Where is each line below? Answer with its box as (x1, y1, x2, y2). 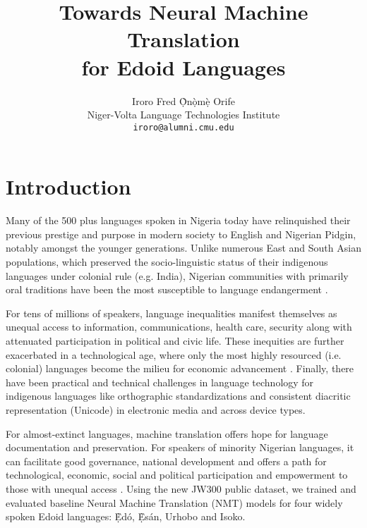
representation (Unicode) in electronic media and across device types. (6, 403, 306, 417)
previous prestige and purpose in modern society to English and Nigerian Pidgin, (6, 226, 356, 241)
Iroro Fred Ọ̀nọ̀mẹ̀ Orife (132, 93, 235, 108)
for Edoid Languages (81, 52, 286, 81)
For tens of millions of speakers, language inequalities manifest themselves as (6, 305, 337, 320)
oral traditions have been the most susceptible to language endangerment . (6, 282, 328, 297)
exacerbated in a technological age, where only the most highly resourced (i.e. (6, 347, 342, 362)
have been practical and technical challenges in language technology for (6, 374, 314, 389)
